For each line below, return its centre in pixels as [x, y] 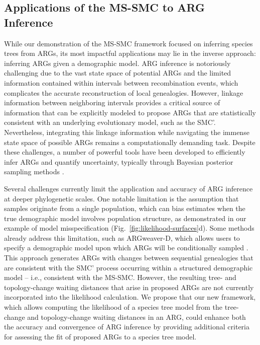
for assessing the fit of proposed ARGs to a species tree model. [100, 336]
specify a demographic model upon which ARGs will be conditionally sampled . [126, 248]
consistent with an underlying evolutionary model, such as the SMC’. [110, 122]
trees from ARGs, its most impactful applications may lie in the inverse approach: [130, 53]
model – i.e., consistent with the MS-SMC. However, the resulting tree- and [120, 277]
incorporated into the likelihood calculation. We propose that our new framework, [130, 297]
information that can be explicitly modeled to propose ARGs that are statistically [130, 112]
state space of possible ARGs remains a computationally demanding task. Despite [130, 142]
